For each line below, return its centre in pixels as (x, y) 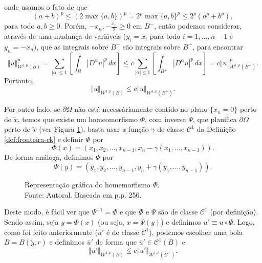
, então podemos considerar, (198, 26)
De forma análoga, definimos (49, 157)
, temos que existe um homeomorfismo (78, 119)
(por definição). (234, 212)
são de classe (178, 212)
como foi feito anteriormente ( (51, 232)
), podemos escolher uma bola (196, 232)
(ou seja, (111, 222)
